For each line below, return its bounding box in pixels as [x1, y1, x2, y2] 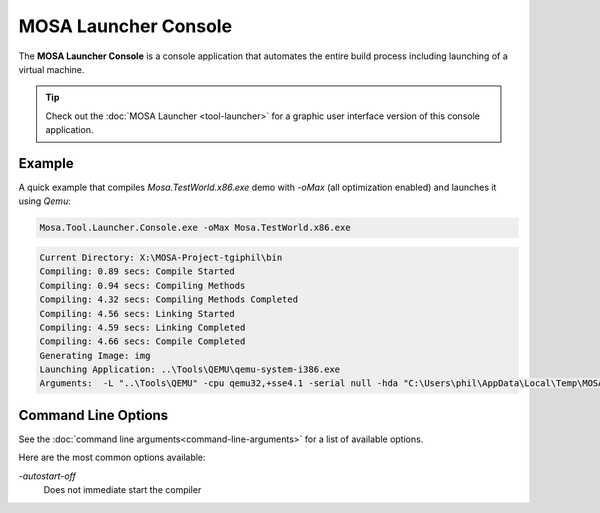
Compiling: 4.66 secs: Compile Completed [39, 336, 246, 347]
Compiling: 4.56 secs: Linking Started [39, 308, 235, 319]
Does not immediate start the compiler [43, 484, 202, 496]
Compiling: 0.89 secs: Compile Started [39, 266, 235, 277]
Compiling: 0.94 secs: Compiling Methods [39, 280, 246, 291]
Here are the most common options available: [18, 451, 206, 464]
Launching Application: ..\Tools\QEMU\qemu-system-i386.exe [39, 364, 341, 375]
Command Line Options [18, 406, 169, 424]
